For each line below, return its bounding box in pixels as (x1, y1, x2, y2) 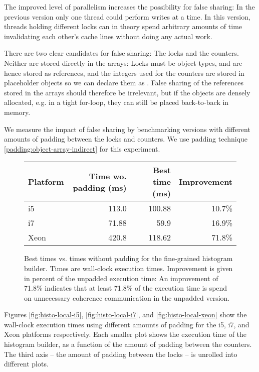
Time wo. (89, 170, 127, 182)
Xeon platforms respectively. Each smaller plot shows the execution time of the (4, 329, 247, 339)
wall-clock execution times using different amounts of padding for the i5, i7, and (4, 319, 249, 329)
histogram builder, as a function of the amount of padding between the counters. (4, 339, 252, 349)
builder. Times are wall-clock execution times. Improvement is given (24, 263, 233, 273)
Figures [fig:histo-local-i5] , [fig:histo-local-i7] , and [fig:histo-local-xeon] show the (4, 309, 247, 320)
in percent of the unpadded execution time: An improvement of (24, 273, 218, 283)
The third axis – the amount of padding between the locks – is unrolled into (4, 348, 237, 359)
